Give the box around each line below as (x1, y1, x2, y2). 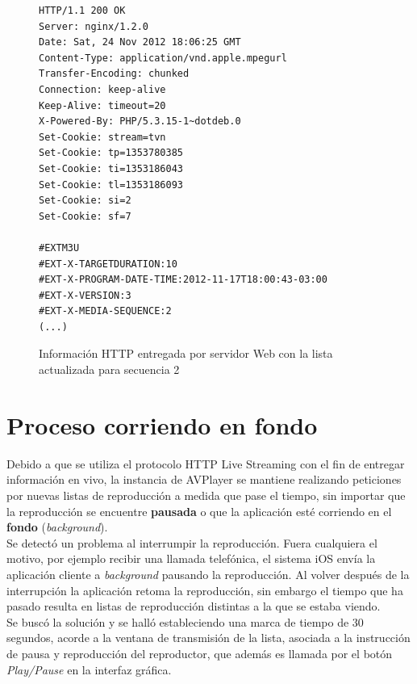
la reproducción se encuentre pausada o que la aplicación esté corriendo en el (6, 502, 392, 519)
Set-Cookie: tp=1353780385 (39, 147, 183, 159)
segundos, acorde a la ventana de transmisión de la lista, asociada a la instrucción (6, 629, 411, 646)
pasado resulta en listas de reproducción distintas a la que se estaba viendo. (6, 598, 381, 615)
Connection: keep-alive (39, 83, 166, 95)
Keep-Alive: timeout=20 (39, 99, 166, 111)
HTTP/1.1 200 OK (39, 5, 126, 16)
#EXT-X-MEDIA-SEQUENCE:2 (39, 305, 172, 317)
